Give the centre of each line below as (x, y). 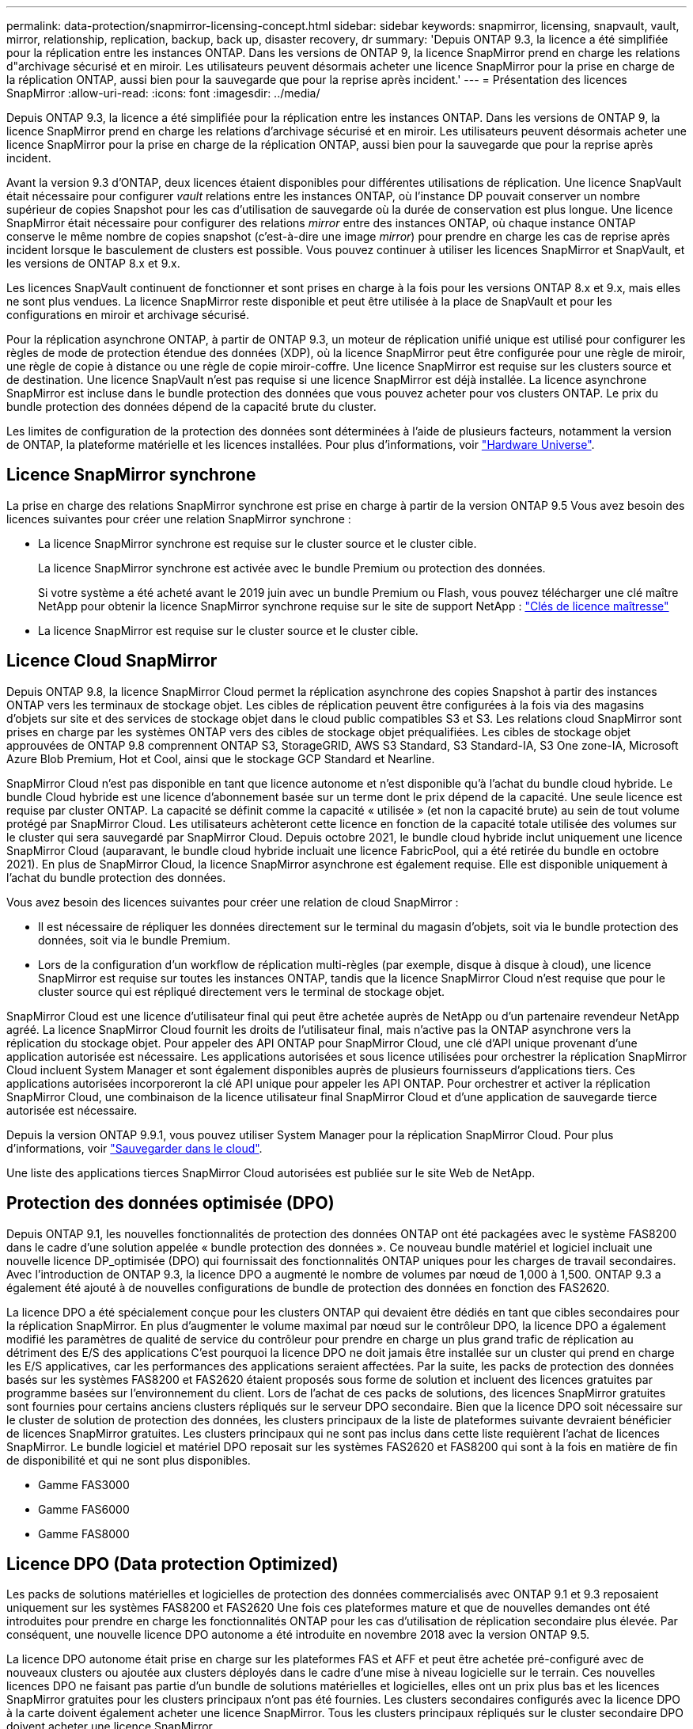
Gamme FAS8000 (84, 1533)
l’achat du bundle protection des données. (116, 877)
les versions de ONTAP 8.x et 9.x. (93, 263)
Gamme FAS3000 (84, 1484)
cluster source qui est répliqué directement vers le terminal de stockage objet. (242, 991)
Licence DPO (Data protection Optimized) (172, 1564)
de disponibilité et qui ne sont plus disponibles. (129, 1460)
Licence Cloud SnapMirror (112, 661)
